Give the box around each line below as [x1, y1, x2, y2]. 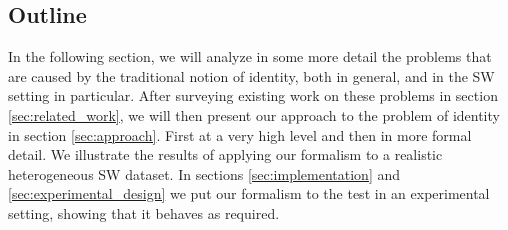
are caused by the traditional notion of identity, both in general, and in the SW [8, 65, 495, 86]
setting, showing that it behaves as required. [8, 202, 280, 223]
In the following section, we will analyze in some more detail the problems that [8, 46, 492, 67]
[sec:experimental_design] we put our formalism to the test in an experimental [8, 183, 490, 204]
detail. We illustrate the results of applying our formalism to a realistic [8, 144, 443, 165]
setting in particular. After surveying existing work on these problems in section [8, 85, 498, 106]
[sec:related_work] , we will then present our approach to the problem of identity [8, 104, 500, 125]
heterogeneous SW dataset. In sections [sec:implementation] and [8, 163, 401, 184]
